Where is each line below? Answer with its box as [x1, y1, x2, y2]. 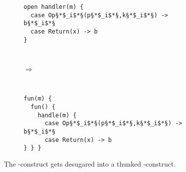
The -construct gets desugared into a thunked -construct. [4, 159, 176, 169]
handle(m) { [37, 111, 77, 119]
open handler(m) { [24, 3, 84, 10]
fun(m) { [24, 95, 52, 103]
